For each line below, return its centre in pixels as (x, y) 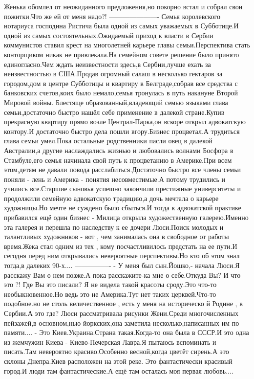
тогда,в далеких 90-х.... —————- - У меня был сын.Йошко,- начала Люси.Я (122, 265)
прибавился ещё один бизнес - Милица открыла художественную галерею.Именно (126, 217)
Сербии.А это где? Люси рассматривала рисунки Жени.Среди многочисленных (121, 313)
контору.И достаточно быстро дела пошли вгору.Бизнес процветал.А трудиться (122, 131)
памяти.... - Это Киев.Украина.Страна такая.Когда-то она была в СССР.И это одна (127, 332)
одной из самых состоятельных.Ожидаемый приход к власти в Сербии (109, 35)
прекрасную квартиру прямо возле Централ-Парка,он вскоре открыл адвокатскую (125, 122)
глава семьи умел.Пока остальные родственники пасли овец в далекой (108, 141)
